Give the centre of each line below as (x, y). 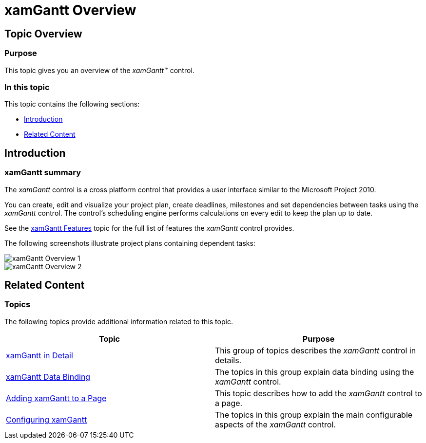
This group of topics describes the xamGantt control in (316, 350)
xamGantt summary (43, 173)
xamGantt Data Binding (48, 377)
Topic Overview (43, 34)
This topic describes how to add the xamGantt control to (319, 393)
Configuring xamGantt (47, 419)
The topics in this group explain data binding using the (315, 372)
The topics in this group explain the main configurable (314, 415)
